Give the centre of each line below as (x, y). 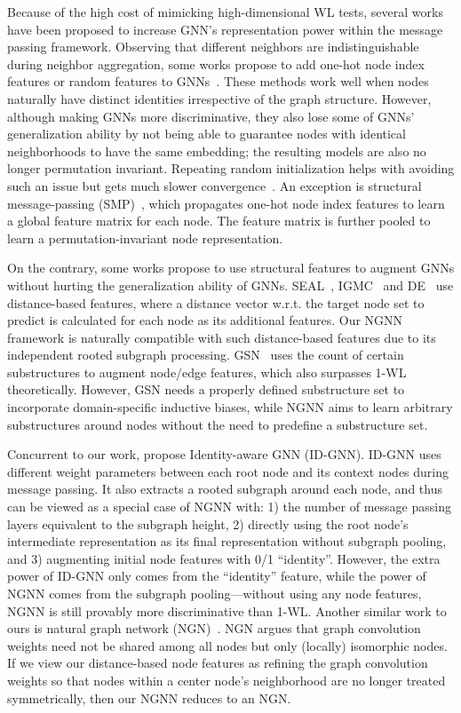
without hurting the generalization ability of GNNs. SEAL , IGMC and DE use (230, 285)
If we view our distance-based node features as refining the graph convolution (218, 663)
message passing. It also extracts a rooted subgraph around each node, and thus (225, 489)
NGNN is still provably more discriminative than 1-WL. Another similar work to (227, 610)
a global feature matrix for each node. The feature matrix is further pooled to (219, 221)
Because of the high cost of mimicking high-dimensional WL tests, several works (225, 12)
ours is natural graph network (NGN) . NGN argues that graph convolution (214, 628)
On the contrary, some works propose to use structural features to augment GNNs (231, 268)
